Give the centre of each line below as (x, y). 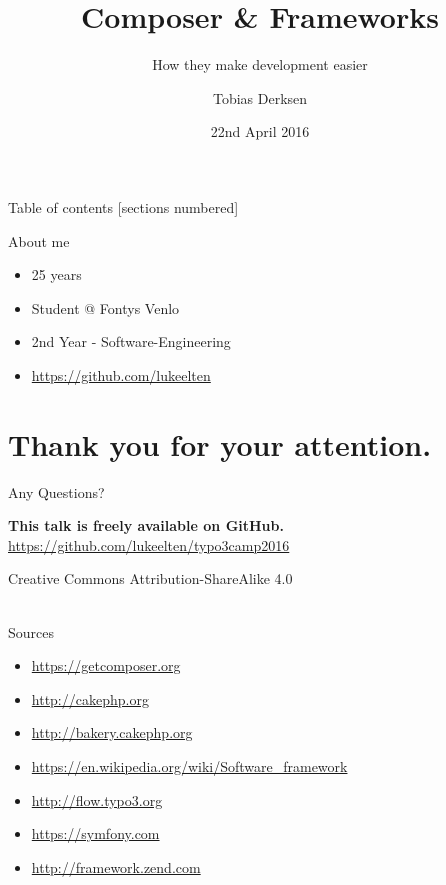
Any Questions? (56, 491)
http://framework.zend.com (116, 866)
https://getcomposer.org (106, 665)
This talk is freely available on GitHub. (146, 525)
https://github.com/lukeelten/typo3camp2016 (149, 544)
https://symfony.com (95, 833)
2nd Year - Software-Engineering (131, 341)
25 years (56, 274)
